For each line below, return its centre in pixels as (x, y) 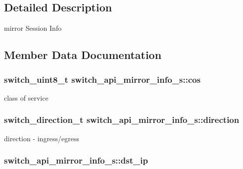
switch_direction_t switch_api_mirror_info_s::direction (122, 120)
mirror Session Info (33, 28)
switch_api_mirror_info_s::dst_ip (76, 160)
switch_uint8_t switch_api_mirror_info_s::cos (102, 79)
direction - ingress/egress (42, 138)
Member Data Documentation (83, 55)
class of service (26, 97)
